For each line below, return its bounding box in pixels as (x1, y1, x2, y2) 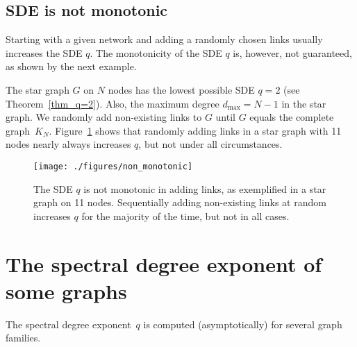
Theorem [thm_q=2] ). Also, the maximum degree (6, 96, 219, 110)
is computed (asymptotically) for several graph (143, 316, 342, 331)
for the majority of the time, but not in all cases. (81, 208, 290, 223)
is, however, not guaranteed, (233, 45, 352, 60)
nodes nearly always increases (6, 137, 131, 151)
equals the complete (249, 110, 334, 124)
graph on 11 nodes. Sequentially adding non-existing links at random (33, 195, 326, 210)
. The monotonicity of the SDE (90, 45, 222, 60)
